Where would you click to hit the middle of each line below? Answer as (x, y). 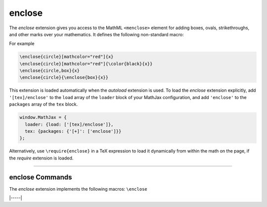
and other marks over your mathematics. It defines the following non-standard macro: (96, 34)
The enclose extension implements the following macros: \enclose (78, 189)
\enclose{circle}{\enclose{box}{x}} (64, 78)
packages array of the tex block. (44, 104)
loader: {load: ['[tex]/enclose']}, (69, 124)
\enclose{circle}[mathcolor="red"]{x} (67, 57)
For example (22, 44)
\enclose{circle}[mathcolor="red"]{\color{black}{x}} (86, 64)
